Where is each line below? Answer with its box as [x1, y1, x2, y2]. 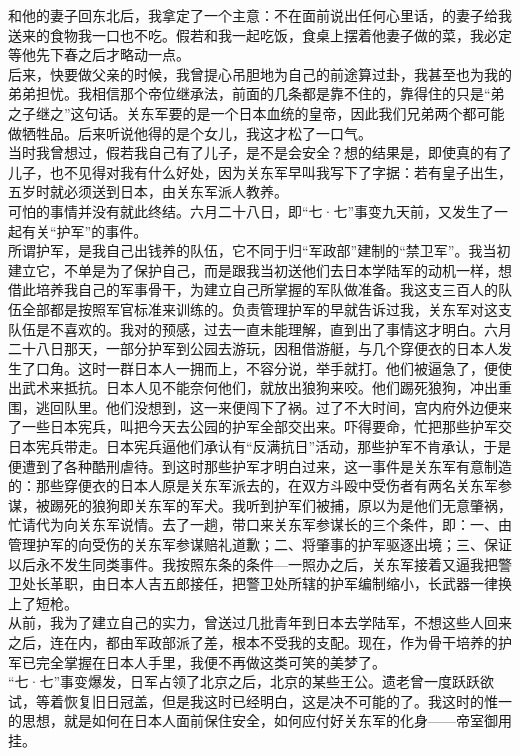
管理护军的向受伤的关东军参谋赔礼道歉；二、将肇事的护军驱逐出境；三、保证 [8, 534, 512, 555]
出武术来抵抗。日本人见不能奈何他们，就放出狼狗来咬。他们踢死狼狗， [8, 377, 470, 398]
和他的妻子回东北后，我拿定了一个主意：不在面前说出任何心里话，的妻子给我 [8, 5, 512, 25]
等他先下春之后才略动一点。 [8, 44, 190, 65]
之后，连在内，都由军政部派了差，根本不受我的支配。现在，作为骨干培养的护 [8, 632, 512, 652]
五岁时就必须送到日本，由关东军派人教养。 [8, 181, 288, 202]
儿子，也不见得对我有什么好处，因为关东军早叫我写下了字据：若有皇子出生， [8, 161, 512, 182]
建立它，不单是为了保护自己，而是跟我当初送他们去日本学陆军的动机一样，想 [8, 259, 512, 280]
